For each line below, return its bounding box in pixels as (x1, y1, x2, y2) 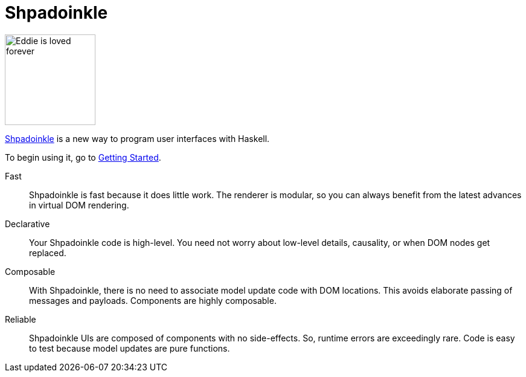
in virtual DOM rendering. (29, 199, 129, 210)
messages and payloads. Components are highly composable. (29, 295, 277, 306)
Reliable (5, 314, 36, 324)
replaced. (29, 247, 66, 258)
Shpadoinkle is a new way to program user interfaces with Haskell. (5, 133, 270, 144)
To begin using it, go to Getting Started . (5, 152, 161, 163)
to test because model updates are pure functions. (29, 343, 230, 353)
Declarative (5, 218, 50, 229)
